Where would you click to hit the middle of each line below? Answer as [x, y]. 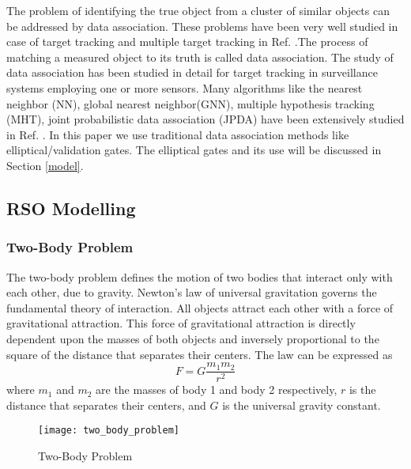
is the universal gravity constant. [302, 405]
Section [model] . [45, 165]
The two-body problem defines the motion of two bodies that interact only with [200, 276]
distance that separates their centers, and [106, 405]
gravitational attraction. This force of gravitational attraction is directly [181, 323]
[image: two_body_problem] [109, 431]
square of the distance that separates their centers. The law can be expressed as [200, 354]
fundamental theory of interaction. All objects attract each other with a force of [200, 307]
